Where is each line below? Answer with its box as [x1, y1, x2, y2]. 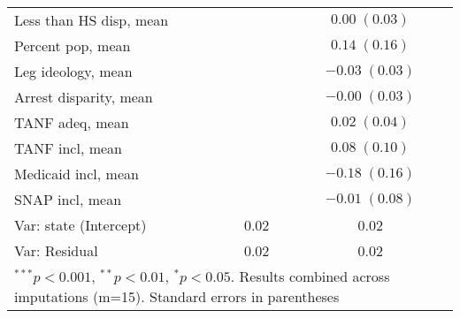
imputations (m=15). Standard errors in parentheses [14, 286, 340, 307]
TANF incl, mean [14, 138, 123, 158]
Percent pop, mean [14, 35, 131, 56]
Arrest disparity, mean [14, 87, 153, 107]
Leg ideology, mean [14, 61, 133, 81]
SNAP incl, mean [14, 189, 122, 209]
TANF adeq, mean [14, 112, 129, 132]
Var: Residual [14, 240, 98, 261]
